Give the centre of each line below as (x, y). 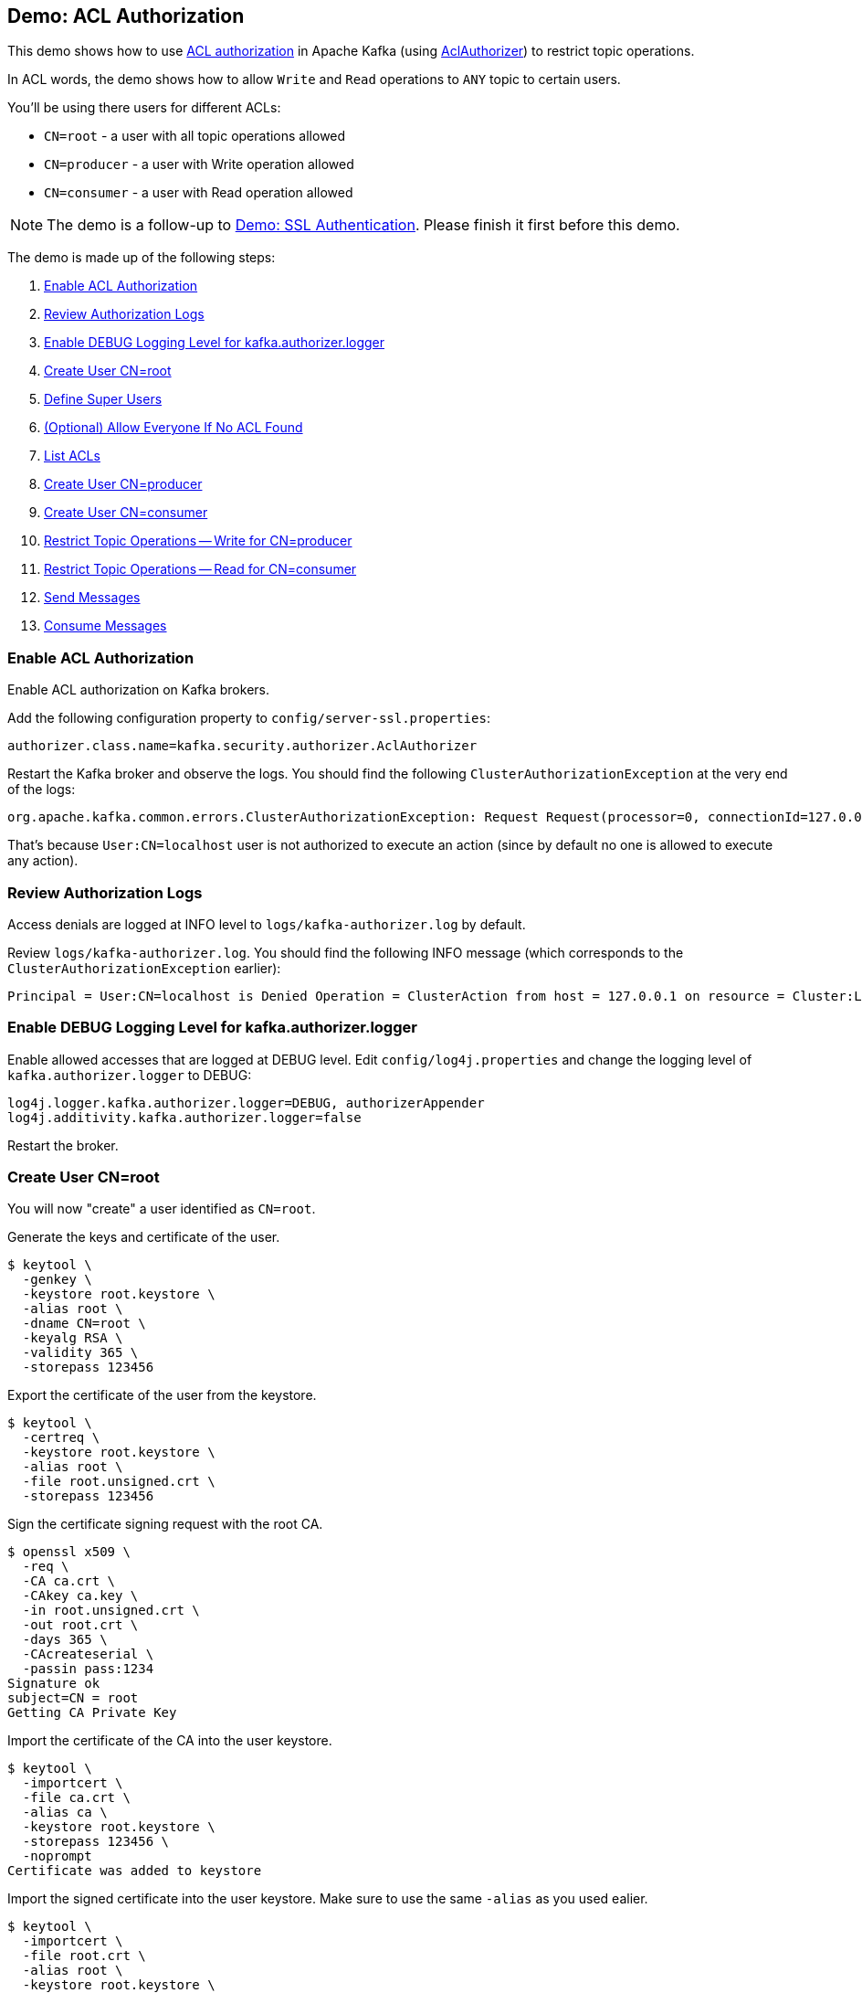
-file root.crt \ (84, 1956)
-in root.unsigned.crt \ (111, 1611)
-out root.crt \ (80, 1625)
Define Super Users (103, 399)
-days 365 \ (65, 1640)
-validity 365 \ (80, 1353)
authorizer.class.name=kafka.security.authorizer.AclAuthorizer (242, 746)
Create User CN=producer (123, 484)
